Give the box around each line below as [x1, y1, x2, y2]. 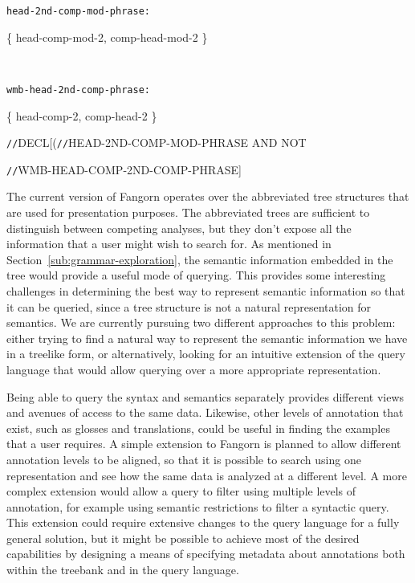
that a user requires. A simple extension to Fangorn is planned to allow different [6, 435, 401, 452]
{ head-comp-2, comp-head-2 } [6, 107, 157, 124]
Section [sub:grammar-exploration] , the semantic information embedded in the [6, 251, 393, 267]
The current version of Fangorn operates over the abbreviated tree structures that [6, 188, 409, 205]
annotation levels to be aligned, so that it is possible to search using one [6, 450, 361, 467]
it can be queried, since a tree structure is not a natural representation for [6, 298, 372, 315]
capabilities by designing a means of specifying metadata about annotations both [6, 545, 405, 562]
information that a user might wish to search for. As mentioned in [6, 235, 332, 252]
